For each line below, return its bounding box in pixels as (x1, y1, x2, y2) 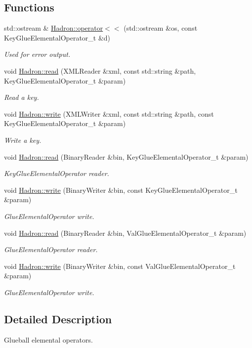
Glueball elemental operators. (4, 334, 93, 345)
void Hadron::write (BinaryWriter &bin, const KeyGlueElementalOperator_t (4, 184, 238, 195)
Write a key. (4, 134, 42, 145)
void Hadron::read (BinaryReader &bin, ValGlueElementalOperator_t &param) (4, 227, 247, 238)
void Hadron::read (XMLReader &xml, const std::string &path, (4, 65, 196, 76)
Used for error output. (4, 49, 71, 59)
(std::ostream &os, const (124, 23, 198, 33)
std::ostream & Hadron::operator (4, 23, 103, 33)
